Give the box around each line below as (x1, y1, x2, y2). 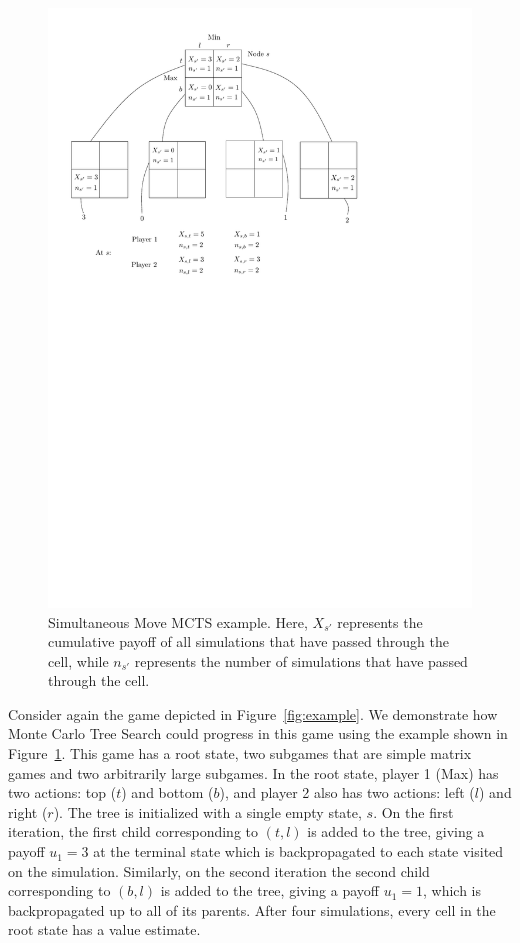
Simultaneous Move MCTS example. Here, (48, 611, 308, 632)
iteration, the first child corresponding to (8, 821, 259, 842)
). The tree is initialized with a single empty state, (53, 801, 362, 822)
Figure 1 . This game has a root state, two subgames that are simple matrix (8, 743, 472, 764)
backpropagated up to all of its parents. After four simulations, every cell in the (8, 899, 496, 920)
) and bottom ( (121, 782, 214, 803)
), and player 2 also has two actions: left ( (219, 782, 475, 803)
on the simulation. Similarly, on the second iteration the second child (8, 860, 430, 881)
